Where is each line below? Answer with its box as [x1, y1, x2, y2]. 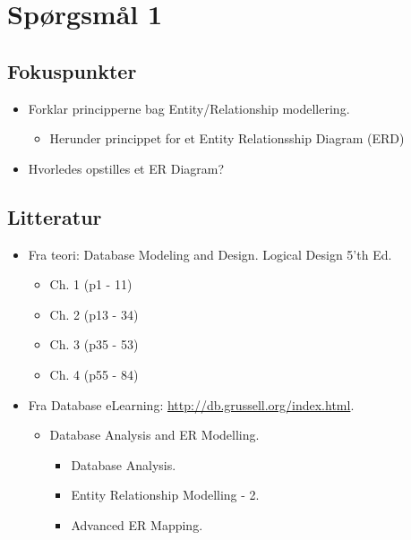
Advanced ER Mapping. [71, 515, 203, 534]
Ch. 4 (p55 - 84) [49, 364, 139, 383]
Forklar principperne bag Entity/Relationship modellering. [28, 99, 350, 117]
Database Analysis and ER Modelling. [49, 425, 260, 444]
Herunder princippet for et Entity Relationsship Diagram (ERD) [49, 129, 405, 148]
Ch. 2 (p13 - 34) [49, 304, 139, 323]
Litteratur [7, 202, 102, 230]
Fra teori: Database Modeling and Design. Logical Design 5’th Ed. [28, 244, 392, 263]
